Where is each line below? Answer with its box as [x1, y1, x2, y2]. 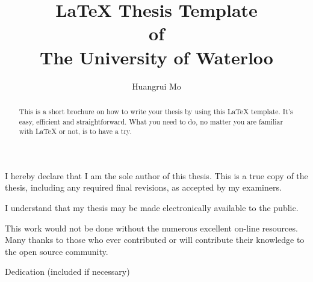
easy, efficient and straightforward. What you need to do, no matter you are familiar [19, 116, 284, 126]
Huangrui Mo [132, 79, 181, 92]
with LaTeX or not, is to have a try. [19, 126, 132, 136]
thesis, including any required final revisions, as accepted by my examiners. [5, 181, 282, 194]
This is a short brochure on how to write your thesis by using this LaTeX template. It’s [19, 106, 293, 116]
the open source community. [5, 245, 108, 257]
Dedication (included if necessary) [5, 265, 130, 278]
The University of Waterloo [40, 44, 273, 69]
